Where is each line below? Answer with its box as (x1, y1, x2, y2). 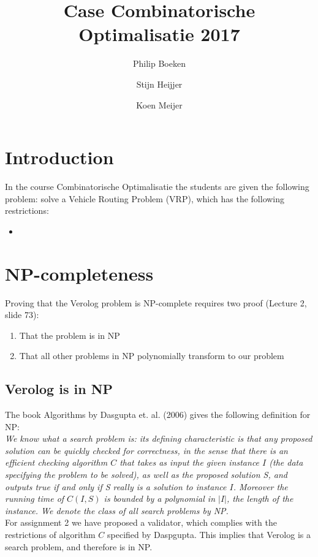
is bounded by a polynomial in (104, 492, 216, 505)
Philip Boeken (133, 57, 186, 70)
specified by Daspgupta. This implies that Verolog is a (107, 528, 311, 541)
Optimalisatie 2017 (78, 21, 240, 47)
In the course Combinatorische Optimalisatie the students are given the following (5, 180, 309, 193)
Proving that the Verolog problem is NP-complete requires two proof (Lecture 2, (5, 296, 307, 309)
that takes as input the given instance (119, 456, 260, 469)
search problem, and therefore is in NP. (5, 540, 153, 553)
